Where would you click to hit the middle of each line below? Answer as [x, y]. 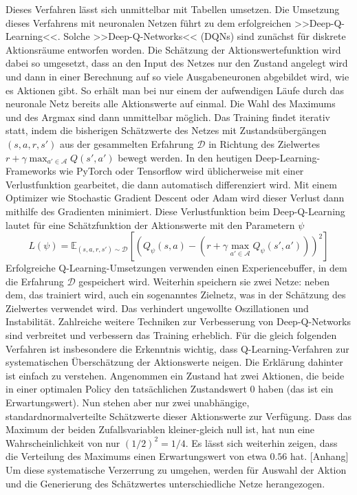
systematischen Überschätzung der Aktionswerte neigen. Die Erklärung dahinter [174, 362]
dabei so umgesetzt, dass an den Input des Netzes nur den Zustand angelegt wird [177, 63]
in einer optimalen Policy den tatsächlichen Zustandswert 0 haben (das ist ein [170, 389]
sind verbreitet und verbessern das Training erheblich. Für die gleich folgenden [171, 335]
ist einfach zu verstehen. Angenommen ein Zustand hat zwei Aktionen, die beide [175, 375]
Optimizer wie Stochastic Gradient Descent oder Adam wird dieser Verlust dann [175, 198]
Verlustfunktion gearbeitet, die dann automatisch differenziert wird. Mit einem [171, 184]
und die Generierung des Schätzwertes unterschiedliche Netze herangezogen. [165, 483]
